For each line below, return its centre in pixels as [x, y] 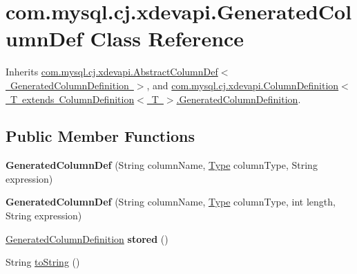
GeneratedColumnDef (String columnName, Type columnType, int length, [171, 202]
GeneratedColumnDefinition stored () [87, 238]
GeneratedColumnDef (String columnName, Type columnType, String [162, 165]
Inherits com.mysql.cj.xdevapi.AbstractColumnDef [112, 72]
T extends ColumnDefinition [72, 99]
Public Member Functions [100, 136]
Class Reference [167, 38]
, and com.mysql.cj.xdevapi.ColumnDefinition [243, 85]
